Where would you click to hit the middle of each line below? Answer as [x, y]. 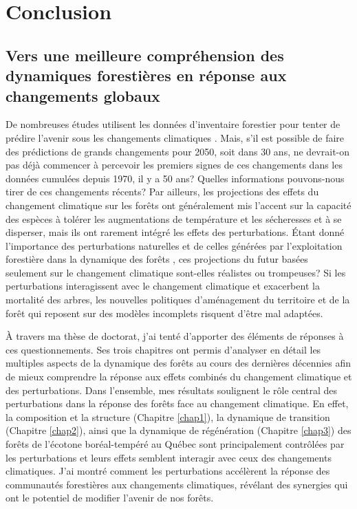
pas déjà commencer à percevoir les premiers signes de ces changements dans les [174, 165]
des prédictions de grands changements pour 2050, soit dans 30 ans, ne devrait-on [178, 151]
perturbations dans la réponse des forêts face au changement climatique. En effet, [177, 403]
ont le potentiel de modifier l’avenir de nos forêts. [110, 498]
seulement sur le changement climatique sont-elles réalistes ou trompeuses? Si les [176, 272]
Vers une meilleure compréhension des [145, 55]
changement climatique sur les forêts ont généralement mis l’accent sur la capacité [178, 205]
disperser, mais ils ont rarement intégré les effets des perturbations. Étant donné [175, 232]
